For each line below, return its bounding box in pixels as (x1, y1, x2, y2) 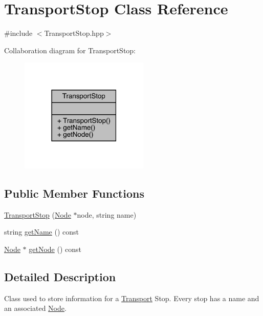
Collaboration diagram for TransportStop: (4, 45, 136, 55)
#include (4, 28, 33, 38)
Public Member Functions (4, 185, 144, 201)
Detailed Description (4, 268, 116, 284)
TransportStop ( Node (4, 209, 71, 220)
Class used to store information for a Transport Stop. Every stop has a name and (4, 292, 259, 303)
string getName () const (4, 226, 79, 237)
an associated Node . (4, 303, 67, 313)
